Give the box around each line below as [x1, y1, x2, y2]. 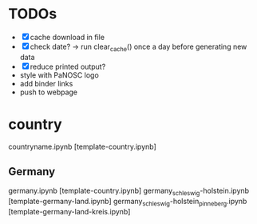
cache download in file [30, 32, 105, 42]
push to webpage [19, 87, 78, 97]
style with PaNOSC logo [19, 70, 100, 80]
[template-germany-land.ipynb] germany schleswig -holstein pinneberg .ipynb [8, 197, 247, 208]
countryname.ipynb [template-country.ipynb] [8, 142, 157, 151]
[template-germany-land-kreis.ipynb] [8, 207, 131, 217]
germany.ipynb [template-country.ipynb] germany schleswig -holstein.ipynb [8, 186, 250, 198]
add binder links [19, 78, 73, 88]
